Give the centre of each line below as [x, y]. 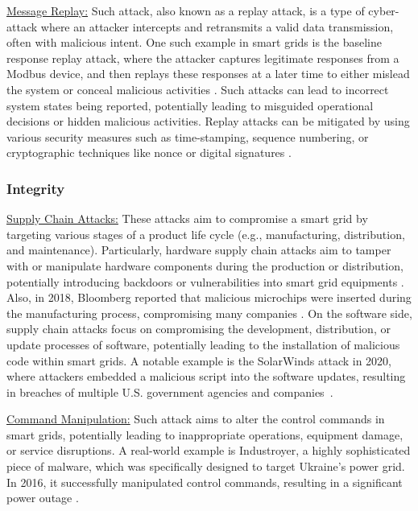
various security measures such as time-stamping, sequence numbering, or [188, 136]
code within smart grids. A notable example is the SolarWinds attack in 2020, [199, 360]
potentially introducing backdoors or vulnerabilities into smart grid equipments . [205, 281]
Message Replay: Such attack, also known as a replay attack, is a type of [186, 10]
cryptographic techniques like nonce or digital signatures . [149, 152]
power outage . [43, 498]
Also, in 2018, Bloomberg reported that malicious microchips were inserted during [209, 297]
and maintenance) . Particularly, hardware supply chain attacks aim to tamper [199, 250]
